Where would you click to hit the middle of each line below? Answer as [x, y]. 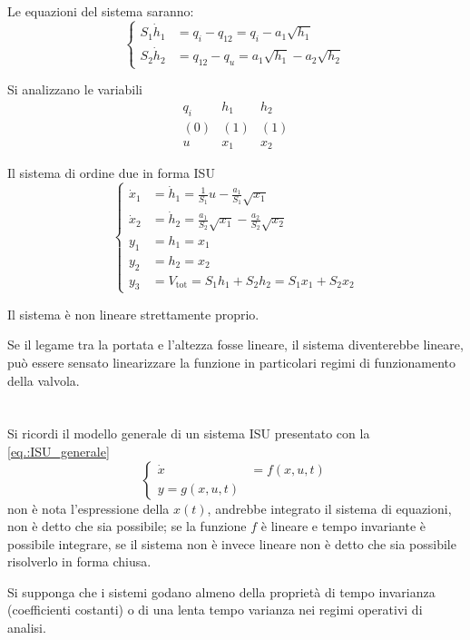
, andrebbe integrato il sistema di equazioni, [329, 508]
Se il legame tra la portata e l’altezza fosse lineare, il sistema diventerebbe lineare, [235, 345]
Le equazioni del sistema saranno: [101, 11]
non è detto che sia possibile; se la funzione [127, 526]
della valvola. [44, 380]
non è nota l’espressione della [88, 508]
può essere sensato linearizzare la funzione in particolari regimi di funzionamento [232, 362]
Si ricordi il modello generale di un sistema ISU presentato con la [189, 433]
